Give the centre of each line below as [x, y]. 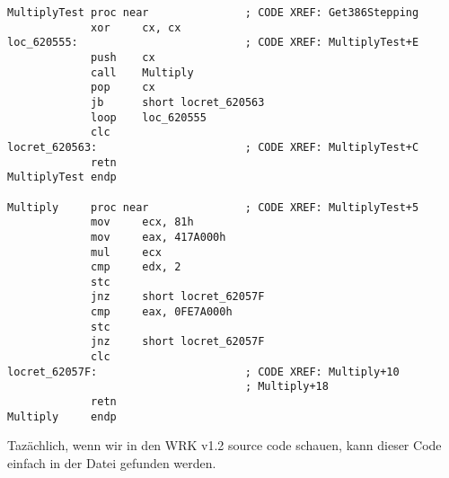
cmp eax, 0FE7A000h [162, 312]
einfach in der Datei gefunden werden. [112, 462]
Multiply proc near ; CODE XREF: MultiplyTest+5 [213, 207]
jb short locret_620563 [178, 102]
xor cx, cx [136, 27]
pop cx [123, 88]
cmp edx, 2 [136, 267]
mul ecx [126, 252]
